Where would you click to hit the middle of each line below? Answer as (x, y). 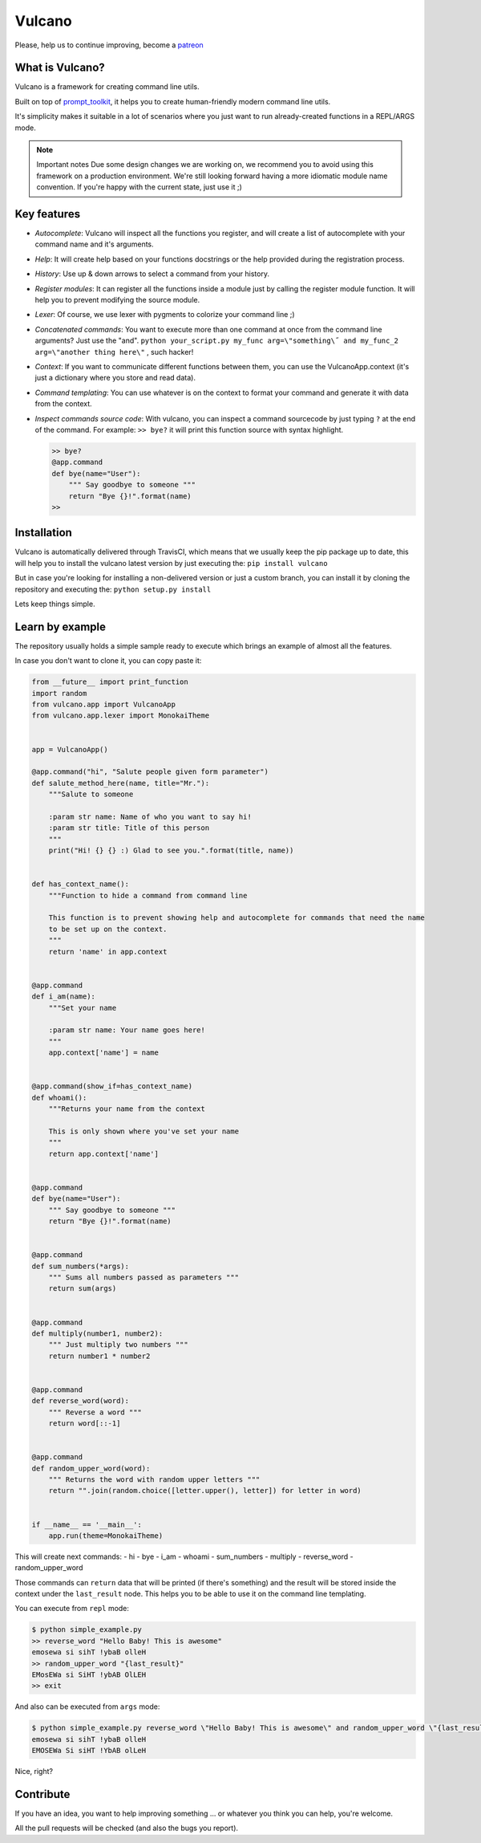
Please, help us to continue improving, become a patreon (109, 45)
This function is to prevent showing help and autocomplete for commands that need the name (236, 918)
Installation (43, 533)
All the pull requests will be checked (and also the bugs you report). (127, 1828)
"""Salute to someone (91, 794)
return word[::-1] (85, 1424)
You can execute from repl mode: (72, 1609)
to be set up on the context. (108, 929)
